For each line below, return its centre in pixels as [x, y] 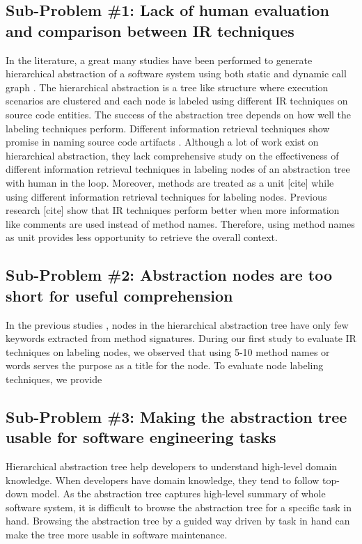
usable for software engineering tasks [141, 437]
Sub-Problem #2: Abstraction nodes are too [169, 275]
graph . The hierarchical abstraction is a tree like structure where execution [167, 87]
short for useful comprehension [119, 295]
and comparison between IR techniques [150, 30]
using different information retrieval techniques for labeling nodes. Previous [166, 196]
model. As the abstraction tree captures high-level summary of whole [178, 494]
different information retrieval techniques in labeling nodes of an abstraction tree [178, 169]
